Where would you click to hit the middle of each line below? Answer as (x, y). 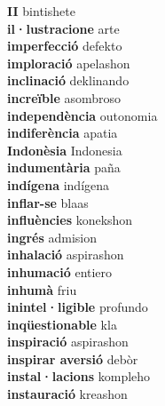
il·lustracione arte (63, 28)
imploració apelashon (69, 63)
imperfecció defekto (65, 46)
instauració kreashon (67, 394)
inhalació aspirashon (66, 255)
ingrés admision (52, 237)
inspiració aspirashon (68, 342)
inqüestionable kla (62, 324)
